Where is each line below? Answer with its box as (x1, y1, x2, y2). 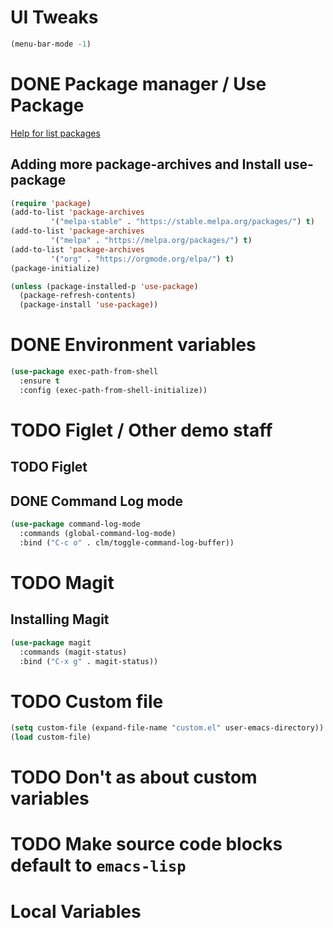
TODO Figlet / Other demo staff (10, 419, 273, 441)
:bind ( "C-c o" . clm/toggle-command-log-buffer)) (19, 537, 235, 548)
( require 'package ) (10, 198, 92, 208)
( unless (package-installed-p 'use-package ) (10, 281, 199, 291)
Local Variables (10, 900, 142, 923)
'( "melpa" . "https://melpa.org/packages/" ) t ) (50, 236, 253, 246)
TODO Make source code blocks (10, 833, 283, 856)
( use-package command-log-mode (10, 519, 141, 530)
